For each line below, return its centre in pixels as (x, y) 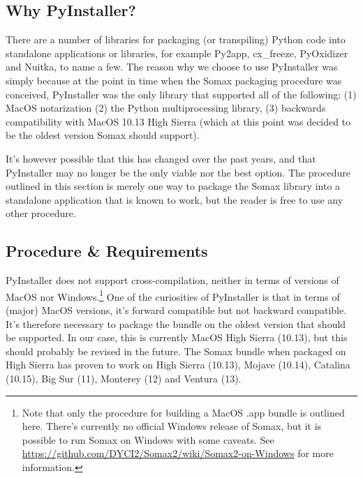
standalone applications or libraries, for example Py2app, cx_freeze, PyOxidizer (177, 53)
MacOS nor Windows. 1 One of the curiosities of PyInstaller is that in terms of (173, 295)
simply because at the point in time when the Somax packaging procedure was (174, 80)
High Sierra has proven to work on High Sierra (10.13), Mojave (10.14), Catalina (178, 365)
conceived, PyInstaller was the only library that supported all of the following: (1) (181, 94)
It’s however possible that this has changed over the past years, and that (161, 158)
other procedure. (41, 213)
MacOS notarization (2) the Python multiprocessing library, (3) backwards (166, 108)
